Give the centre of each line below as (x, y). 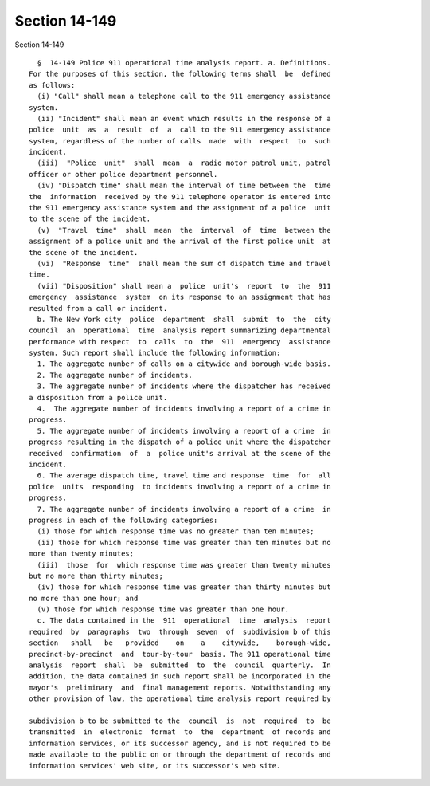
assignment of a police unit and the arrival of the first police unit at (180, 242)
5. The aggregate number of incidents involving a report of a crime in (184, 431)
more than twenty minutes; (82, 554)
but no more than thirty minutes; (96, 576)
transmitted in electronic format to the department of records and (180, 732)
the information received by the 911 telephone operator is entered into (180, 196)
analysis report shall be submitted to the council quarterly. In (180, 665)
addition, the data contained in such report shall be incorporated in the (180, 676)
